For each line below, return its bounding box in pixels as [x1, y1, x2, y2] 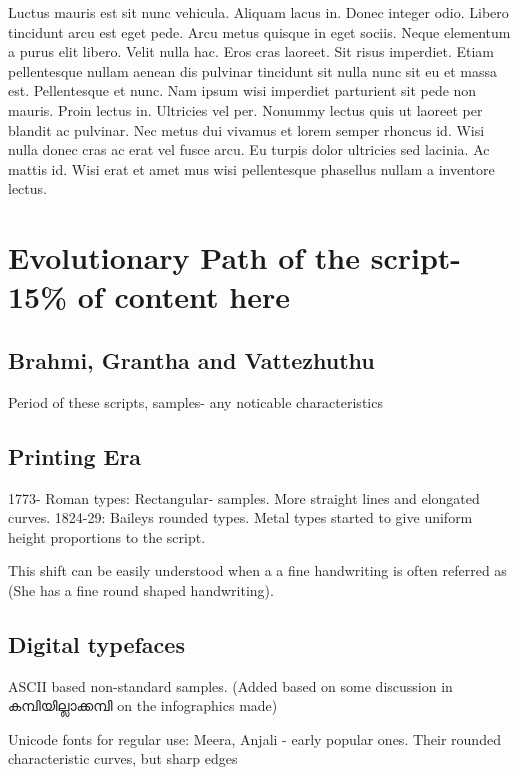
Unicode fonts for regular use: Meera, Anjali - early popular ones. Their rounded [8, 728, 501, 749]
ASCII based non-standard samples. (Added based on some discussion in [8, 675, 453, 696]
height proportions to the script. [8, 526, 206, 547]
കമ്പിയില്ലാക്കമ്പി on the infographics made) [8, 695, 278, 716]
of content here [77, 276, 290, 317]
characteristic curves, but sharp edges [8, 748, 238, 769]
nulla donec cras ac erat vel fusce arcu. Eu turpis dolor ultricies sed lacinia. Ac [8, 139, 490, 160]
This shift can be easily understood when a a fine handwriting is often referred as [8, 560, 507, 581]
